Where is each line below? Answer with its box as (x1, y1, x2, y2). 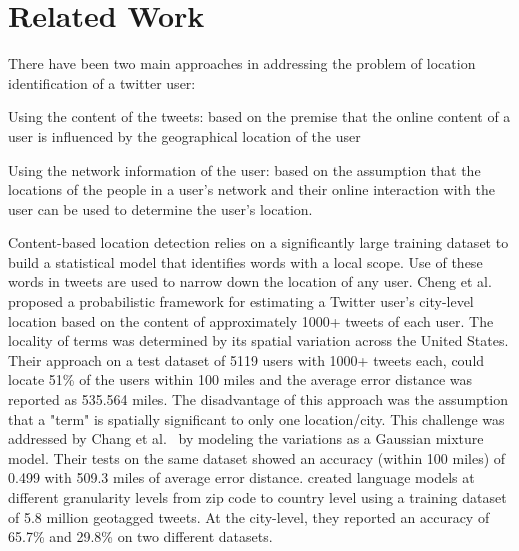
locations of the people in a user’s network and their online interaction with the (8, 179, 495, 200)
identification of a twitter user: (8, 72, 196, 93)
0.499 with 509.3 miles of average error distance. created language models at (8, 467, 475, 488)
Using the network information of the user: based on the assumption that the (8, 159, 481, 180)
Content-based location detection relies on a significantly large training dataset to (8, 232, 509, 253)
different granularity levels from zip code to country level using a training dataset (8, 487, 507, 507)
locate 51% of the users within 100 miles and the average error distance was (8, 369, 473, 390)
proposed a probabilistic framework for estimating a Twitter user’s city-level (8, 291, 474, 312)
